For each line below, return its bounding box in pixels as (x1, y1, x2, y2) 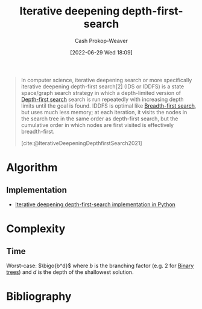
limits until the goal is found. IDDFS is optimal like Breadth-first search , (21, 102, 197, 109)
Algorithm (6, 161, 58, 175)
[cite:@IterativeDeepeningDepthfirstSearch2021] (21, 139, 143, 146)
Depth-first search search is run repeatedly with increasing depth (21, 96, 184, 103)
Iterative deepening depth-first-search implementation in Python (14, 201, 176, 208)
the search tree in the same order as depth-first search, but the (21, 115, 178, 122)
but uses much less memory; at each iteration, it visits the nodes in (21, 108, 188, 115)
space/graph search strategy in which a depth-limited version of (21, 89, 181, 96)
